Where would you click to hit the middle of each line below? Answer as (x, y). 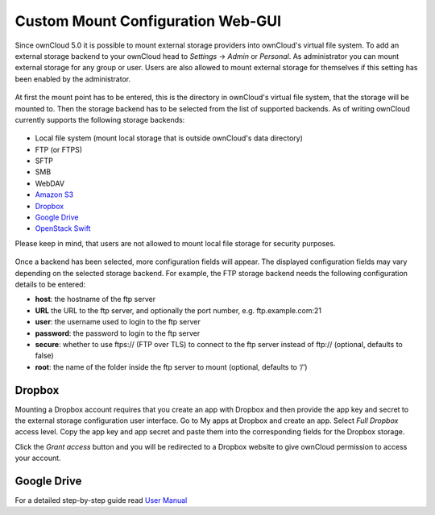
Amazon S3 (54, 195)
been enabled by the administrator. (73, 79)
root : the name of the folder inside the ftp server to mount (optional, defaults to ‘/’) (171, 366)
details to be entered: (50, 284)
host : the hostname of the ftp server (95, 299)
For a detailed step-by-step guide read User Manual (101, 500)
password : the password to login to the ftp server (118, 333)
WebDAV (50, 183)
